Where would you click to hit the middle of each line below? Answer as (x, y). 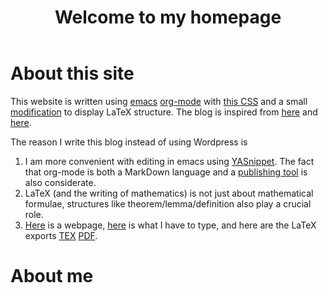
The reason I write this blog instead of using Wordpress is (129, 142)
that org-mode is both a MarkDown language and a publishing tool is (166, 172)
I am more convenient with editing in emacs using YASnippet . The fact (169, 161)
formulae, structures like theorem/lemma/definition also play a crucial (168, 203)
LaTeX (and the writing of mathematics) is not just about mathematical (169, 193)
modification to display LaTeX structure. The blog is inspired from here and (164, 112)
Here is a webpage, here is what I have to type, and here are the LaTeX (170, 225)
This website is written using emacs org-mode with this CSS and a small (159, 101)
